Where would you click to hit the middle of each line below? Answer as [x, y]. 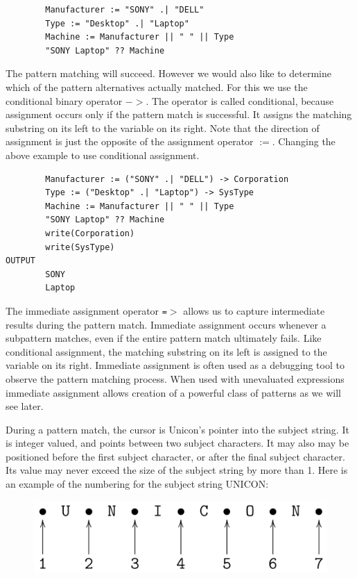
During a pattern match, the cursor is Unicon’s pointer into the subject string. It [177, 429]
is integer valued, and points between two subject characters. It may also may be [177, 443]
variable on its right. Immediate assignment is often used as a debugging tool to [175, 365]
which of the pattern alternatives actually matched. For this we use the [157, 86]
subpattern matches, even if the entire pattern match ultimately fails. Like [164, 338]
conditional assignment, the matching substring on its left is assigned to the [166, 351]
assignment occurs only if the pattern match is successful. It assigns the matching [179, 114]
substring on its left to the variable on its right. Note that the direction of [163, 127]
